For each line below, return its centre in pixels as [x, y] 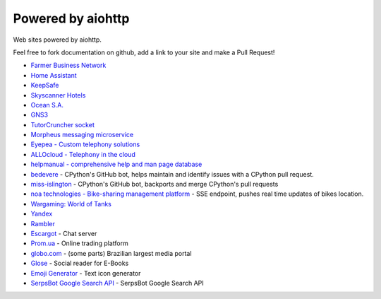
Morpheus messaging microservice [82, 135]
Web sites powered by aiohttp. [58, 40]
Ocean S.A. [47, 105]
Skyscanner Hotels [58, 95]
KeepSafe [45, 86]
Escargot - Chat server [64, 233]
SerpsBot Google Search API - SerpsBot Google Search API [117, 283]
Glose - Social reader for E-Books [80, 263]
